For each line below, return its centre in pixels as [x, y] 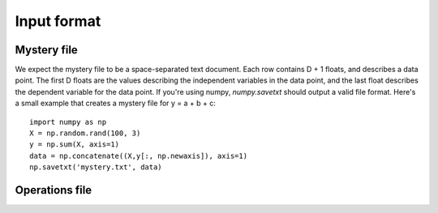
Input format [58, 21]
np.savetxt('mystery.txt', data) [96, 167]
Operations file [54, 190]
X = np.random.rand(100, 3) [85, 133]
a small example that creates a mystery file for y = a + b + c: [116, 103]
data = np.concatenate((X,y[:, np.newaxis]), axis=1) [138, 155]
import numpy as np [68, 122]
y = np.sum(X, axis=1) [75, 145]
